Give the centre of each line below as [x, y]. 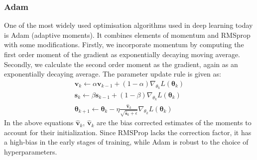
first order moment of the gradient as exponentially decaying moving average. [122, 54]
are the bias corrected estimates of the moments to [174, 122]
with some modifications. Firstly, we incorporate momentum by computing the [124, 44]
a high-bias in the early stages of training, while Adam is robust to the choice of [126, 142]
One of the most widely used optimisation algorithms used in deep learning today [128, 25]
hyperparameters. [31, 152]
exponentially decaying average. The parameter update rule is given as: [113, 74]
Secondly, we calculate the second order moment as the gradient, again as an [121, 64]
